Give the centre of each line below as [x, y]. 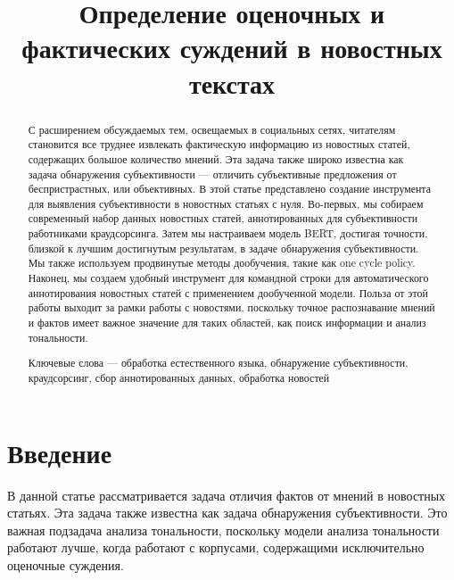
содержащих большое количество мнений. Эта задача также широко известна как [216, 158]
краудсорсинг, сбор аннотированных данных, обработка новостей [179, 377]
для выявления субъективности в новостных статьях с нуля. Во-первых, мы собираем [226, 203]
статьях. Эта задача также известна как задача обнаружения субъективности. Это [227, 513]
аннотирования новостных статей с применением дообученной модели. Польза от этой [228, 292]
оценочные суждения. [66, 564]
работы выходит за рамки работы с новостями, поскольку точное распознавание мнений [231, 307]
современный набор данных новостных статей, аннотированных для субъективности [223, 218]
